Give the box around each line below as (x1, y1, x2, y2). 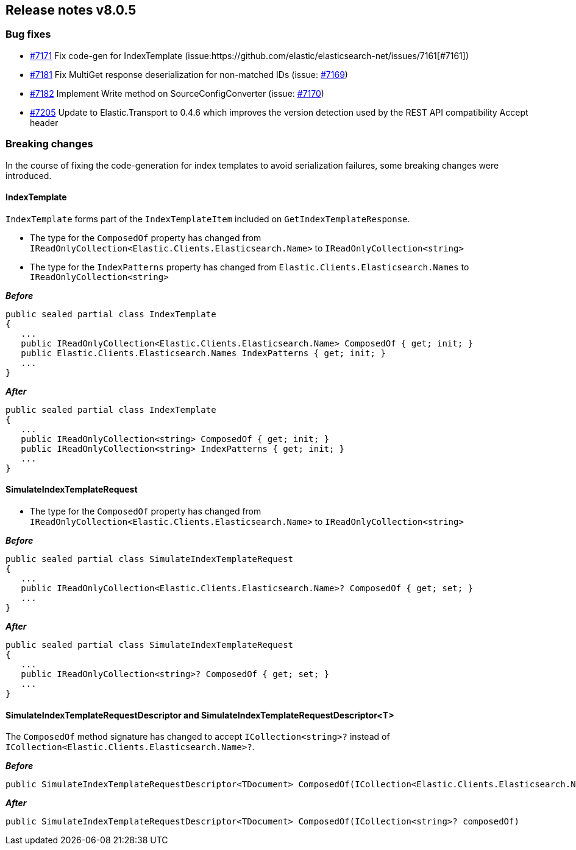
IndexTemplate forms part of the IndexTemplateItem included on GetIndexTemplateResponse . (5, 213, 410, 224)
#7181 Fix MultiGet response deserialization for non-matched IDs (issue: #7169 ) (30, 69, 348, 80)
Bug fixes (5, 28, 51, 41)
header (30, 117, 59, 128)
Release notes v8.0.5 (5, 2, 137, 18)
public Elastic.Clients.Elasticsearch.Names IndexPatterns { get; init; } (21, 348, 386, 358)
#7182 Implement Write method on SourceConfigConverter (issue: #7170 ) (30, 88, 324, 99)
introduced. (5, 170, 52, 181)
